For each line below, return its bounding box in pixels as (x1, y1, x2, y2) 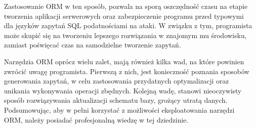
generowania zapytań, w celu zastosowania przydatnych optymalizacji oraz (4, 76, 229, 86)
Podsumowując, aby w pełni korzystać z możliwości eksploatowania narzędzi (4, 104, 235, 115)
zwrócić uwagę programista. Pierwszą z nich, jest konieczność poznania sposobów (4, 66, 250, 76)
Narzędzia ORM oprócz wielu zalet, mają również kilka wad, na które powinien (4, 56, 244, 66)
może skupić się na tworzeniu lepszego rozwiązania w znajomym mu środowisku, (4, 30, 247, 40)
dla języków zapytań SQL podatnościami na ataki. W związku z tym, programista (4, 20, 253, 31)
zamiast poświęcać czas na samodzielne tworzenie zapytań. (4, 40, 181, 50)
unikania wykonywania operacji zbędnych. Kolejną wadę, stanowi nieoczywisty (4, 85, 242, 95)
